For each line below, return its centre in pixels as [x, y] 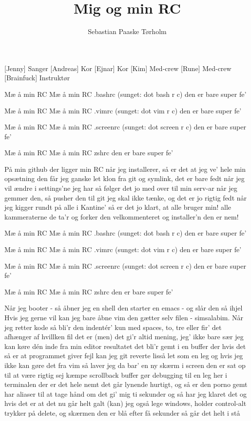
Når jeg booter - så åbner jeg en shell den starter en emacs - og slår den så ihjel [124, 308]
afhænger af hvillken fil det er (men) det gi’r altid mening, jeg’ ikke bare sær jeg [124, 337]
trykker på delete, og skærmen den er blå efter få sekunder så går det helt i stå [122, 412]
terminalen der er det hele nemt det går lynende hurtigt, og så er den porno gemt [126, 384]
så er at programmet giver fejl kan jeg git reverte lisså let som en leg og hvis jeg [124, 356]
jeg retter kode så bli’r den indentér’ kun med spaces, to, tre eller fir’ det [113, 327]
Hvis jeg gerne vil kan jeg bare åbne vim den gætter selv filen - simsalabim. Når [124, 317]
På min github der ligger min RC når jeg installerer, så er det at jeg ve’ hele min [125, 169]
